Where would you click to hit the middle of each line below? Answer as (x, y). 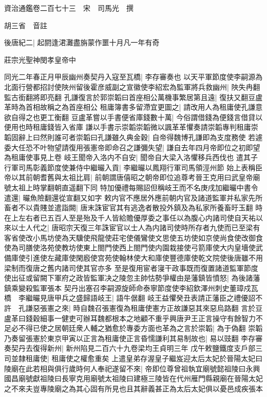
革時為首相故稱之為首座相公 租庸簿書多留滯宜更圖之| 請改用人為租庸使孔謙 (130, 107)
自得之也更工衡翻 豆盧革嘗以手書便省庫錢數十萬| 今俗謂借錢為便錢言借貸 (133, 117)
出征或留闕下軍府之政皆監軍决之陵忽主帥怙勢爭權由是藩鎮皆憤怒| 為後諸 (132, 278)
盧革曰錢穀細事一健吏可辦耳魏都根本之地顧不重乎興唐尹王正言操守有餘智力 (130, 318)
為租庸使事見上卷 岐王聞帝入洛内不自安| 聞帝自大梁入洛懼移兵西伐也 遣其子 (131, 157)
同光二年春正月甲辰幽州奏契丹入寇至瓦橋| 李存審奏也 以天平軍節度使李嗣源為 (133, 77)
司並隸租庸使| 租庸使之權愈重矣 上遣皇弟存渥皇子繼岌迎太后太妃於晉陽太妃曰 (133, 358)
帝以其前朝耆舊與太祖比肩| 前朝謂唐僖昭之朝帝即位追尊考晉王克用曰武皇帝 (129, 177)
